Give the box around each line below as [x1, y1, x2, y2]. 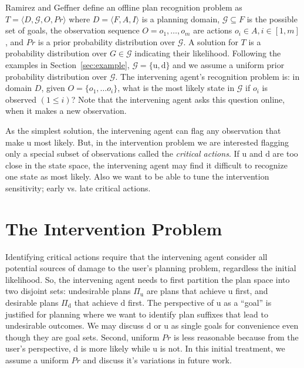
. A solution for [183, 35, 238, 48]
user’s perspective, [5, 342, 71, 355]
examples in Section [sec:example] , [5, 58, 130, 70]
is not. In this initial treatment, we [160, 342, 285, 355]
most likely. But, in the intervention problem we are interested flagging [34, 136, 289, 148]
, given [41, 82, 65, 94]
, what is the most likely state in [117, 82, 235, 94]
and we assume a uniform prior [173, 58, 285, 70]
